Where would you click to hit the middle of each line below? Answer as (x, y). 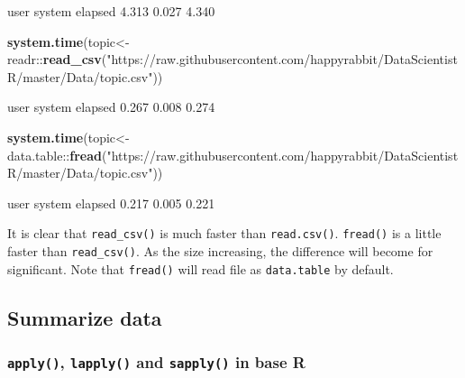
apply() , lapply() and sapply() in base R (156, 362)
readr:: (25, 59)
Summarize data (85, 317)
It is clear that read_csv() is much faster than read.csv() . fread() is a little (224, 233)
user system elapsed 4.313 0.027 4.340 (111, 11)
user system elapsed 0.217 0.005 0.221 (111, 203)
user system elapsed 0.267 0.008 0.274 (111, 107)
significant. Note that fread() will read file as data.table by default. (201, 268)
